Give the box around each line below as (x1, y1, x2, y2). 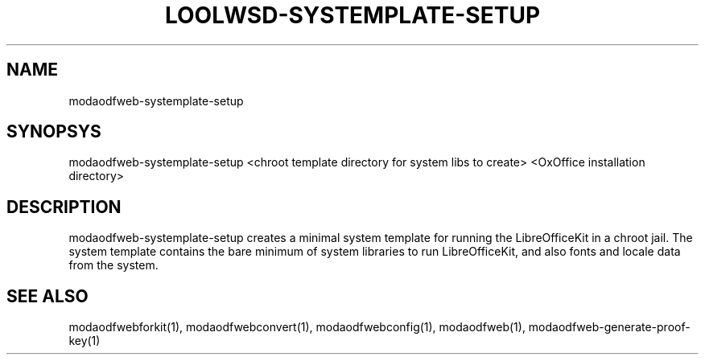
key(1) (68, 334, 101, 348)
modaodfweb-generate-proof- (528, 320, 691, 334)
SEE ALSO (6, 285, 89, 306)
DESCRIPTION (6, 196, 122, 217)
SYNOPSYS (6, 121, 101, 142)
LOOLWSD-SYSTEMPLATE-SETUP (164, 2, 541, 29)
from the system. (68, 258, 159, 273)
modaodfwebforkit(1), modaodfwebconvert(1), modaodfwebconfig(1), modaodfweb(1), (68, 320, 526, 334)
